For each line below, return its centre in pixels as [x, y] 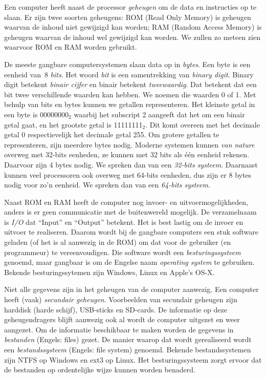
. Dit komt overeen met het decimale [203, 124]
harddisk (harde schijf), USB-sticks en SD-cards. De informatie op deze [116, 309]
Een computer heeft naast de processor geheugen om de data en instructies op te [130, 7]
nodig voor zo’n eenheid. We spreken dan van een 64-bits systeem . [107, 185]
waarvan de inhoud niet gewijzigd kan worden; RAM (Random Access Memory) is [133, 27]
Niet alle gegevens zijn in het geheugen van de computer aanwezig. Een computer [131, 289]
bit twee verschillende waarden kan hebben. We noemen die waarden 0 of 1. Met [130, 94]
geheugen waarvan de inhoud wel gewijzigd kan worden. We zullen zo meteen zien [132, 37]
